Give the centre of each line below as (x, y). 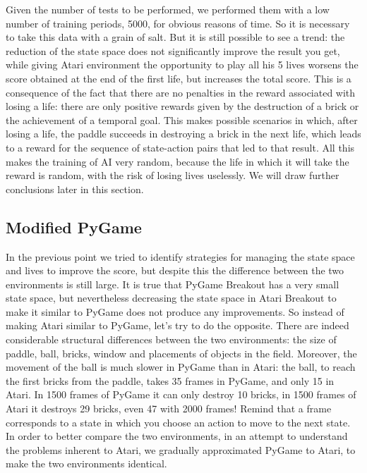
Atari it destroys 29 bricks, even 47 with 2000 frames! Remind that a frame (169, 408)
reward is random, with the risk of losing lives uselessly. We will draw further (173, 175)
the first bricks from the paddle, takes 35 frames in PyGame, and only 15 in (170, 380)
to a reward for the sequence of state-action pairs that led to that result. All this (180, 147)
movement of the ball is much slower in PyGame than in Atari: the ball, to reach (181, 367)
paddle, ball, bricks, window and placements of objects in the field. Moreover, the (181, 353)
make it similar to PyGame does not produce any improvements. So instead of (175, 311)
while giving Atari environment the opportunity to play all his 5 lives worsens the (182, 64)
